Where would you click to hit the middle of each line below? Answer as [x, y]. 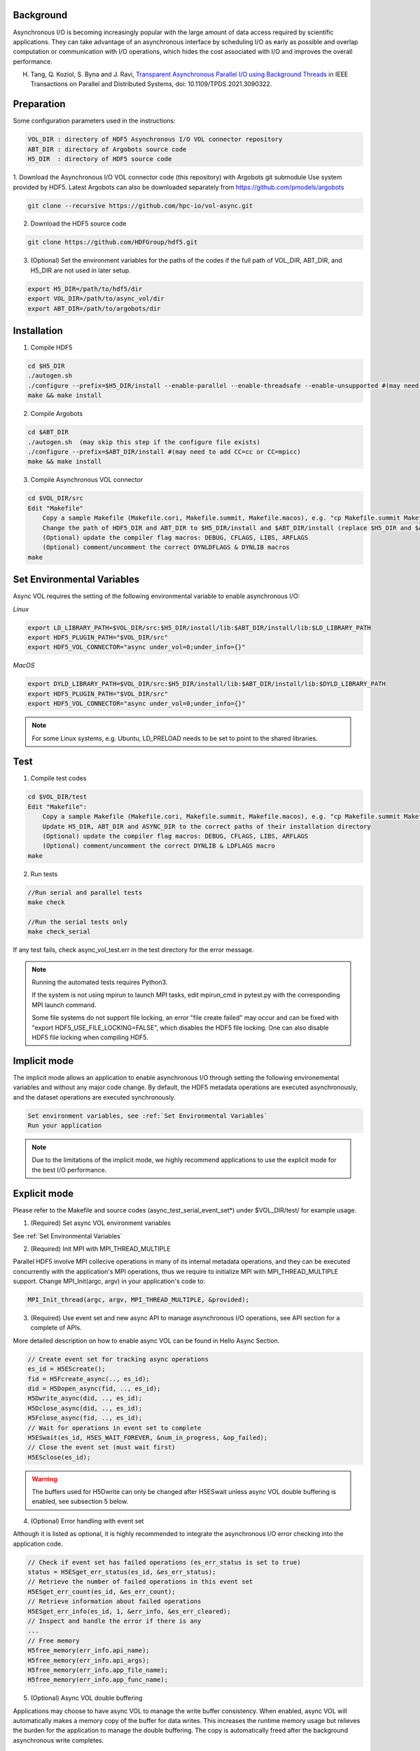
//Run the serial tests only [78, 922]
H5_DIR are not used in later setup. [80, 270]
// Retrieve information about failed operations [114, 1601]
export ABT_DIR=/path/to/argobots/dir [94, 309]
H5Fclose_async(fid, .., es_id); [85, 1418]
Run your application [65, 1126]
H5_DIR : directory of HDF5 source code [100, 159]
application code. [38, 1544]
